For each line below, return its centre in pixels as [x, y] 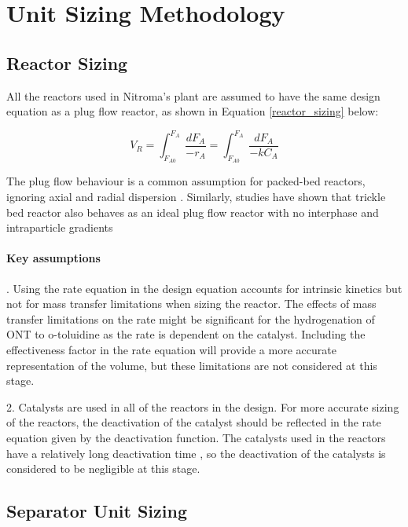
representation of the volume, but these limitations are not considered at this [192, 365]
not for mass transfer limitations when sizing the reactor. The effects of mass [191, 304]
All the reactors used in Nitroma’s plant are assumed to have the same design [193, 95]
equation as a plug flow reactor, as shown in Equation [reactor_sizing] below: [193, 111]
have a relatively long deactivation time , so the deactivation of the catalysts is [196, 453]
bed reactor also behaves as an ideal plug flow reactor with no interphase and [193, 212]
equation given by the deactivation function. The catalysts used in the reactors [196, 437]
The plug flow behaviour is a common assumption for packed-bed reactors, [186, 181]
